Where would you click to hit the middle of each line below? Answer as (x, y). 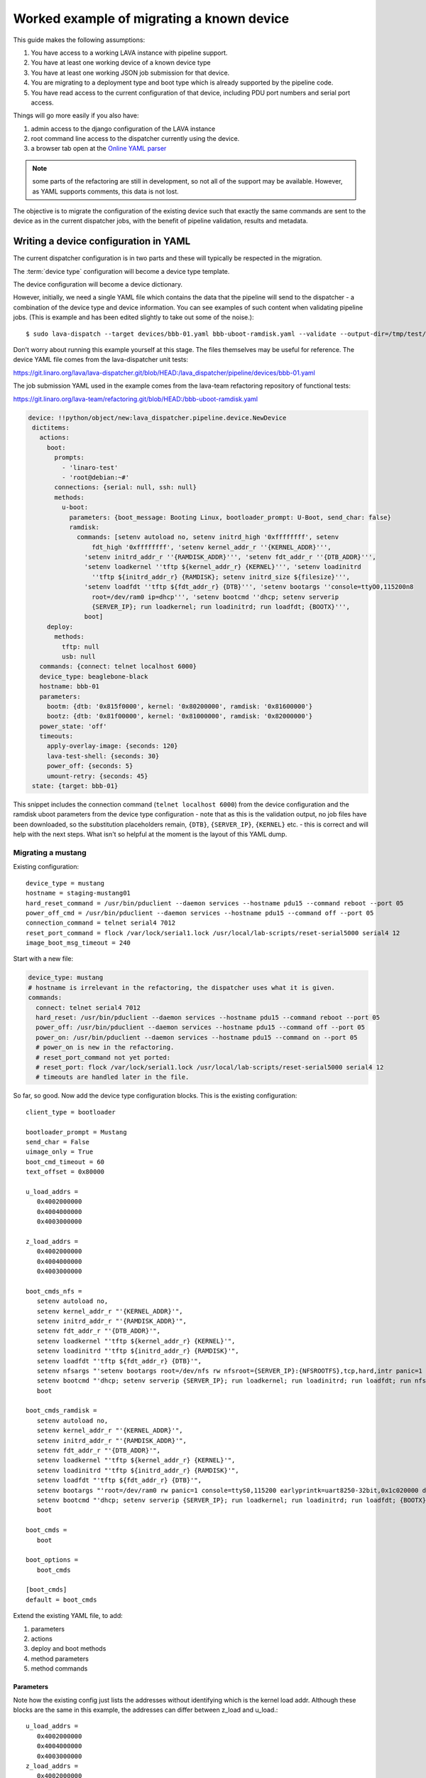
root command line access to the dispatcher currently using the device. (135, 139)
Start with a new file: (43, 959)
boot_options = (52, 1560)
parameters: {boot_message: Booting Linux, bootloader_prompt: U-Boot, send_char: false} (230, 517)
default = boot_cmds (61, 1599)
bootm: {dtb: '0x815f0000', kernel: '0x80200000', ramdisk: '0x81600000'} (180, 706)
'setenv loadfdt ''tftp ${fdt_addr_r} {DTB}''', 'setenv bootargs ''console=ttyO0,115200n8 (249, 587)
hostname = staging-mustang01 (78, 893)
